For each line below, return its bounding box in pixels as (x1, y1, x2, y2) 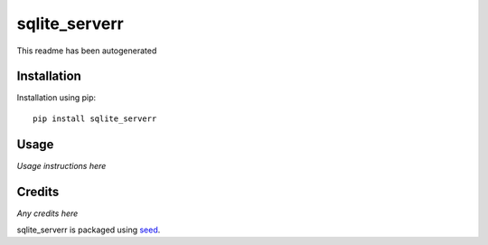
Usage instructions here (16, 160, 107, 171)
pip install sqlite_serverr (33, 113, 157, 124)
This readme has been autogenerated (16, 45, 157, 56)
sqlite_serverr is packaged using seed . (16, 224, 161, 235)
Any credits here (16, 208, 79, 219)
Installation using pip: (16, 92, 97, 103)
